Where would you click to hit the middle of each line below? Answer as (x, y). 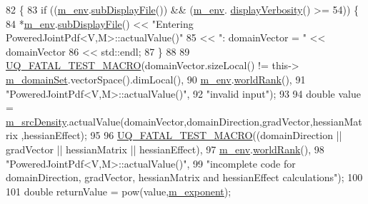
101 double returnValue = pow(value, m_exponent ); (119, 191)
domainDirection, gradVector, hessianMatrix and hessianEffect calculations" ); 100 (184, 177)
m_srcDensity (36, 121)
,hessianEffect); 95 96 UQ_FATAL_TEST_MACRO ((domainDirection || (181, 135)
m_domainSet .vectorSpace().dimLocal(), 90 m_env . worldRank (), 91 (156, 79)
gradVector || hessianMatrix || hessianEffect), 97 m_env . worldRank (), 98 (165, 149)
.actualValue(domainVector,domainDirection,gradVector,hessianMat (214, 121)
